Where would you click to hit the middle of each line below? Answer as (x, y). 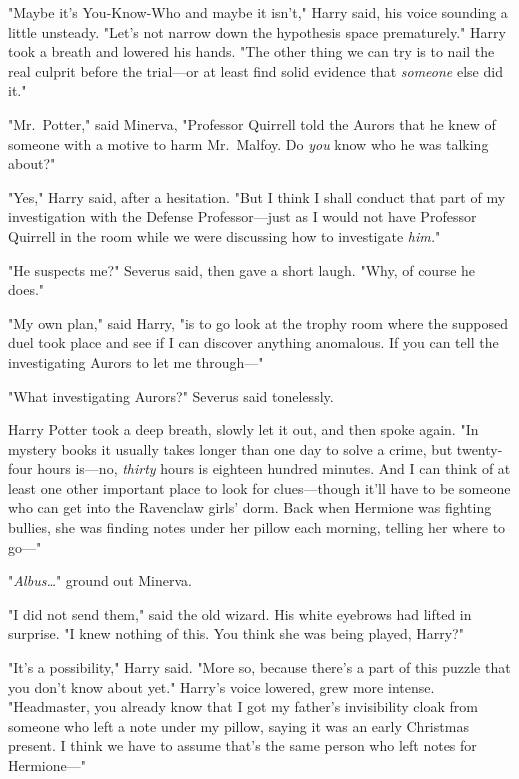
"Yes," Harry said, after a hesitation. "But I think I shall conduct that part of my (257, 196)
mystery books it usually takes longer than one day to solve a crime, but (230, 448)
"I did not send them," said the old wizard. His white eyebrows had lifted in (240, 613)
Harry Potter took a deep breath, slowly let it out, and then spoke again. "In (243, 429)
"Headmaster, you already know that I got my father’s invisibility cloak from (243, 706)
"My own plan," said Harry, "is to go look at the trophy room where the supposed (258, 322)
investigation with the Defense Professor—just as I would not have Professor (242, 216)
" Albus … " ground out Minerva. (100, 580)
